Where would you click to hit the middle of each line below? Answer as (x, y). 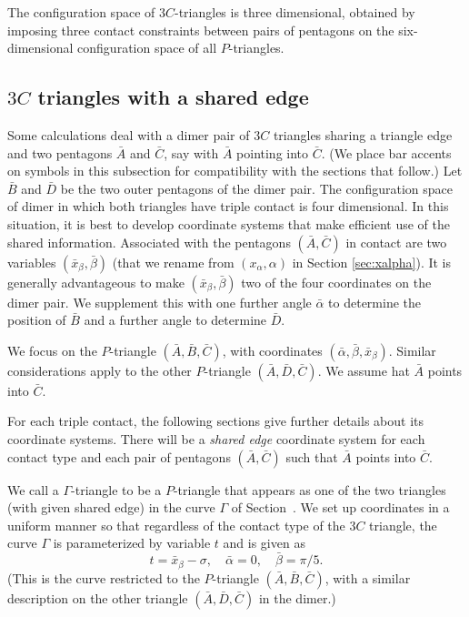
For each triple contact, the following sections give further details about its (215, 421)
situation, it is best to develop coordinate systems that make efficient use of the (229, 223)
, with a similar (368, 577)
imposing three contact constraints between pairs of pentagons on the (201, 30)
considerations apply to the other (100, 370)
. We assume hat (364, 370)
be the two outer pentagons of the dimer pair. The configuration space (257, 188)
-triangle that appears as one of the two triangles (309, 489)
